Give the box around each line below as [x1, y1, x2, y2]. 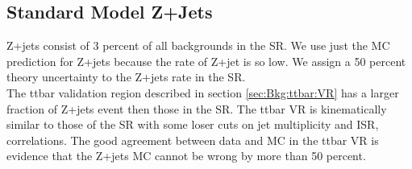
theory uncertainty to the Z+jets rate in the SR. [6, 68, 246, 85]
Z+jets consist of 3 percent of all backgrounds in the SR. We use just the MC [6, 37, 390, 54]
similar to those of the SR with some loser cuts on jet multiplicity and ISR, [6, 116, 379, 133]
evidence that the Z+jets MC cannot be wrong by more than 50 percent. [6, 147, 366, 164]
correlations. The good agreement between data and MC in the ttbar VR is [6, 131, 379, 148]
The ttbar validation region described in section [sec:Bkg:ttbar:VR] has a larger [6, 84, 399, 101]
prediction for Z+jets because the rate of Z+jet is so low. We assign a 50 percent [6, 52, 406, 69]
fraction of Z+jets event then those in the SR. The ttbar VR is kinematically [6, 100, 387, 117]
